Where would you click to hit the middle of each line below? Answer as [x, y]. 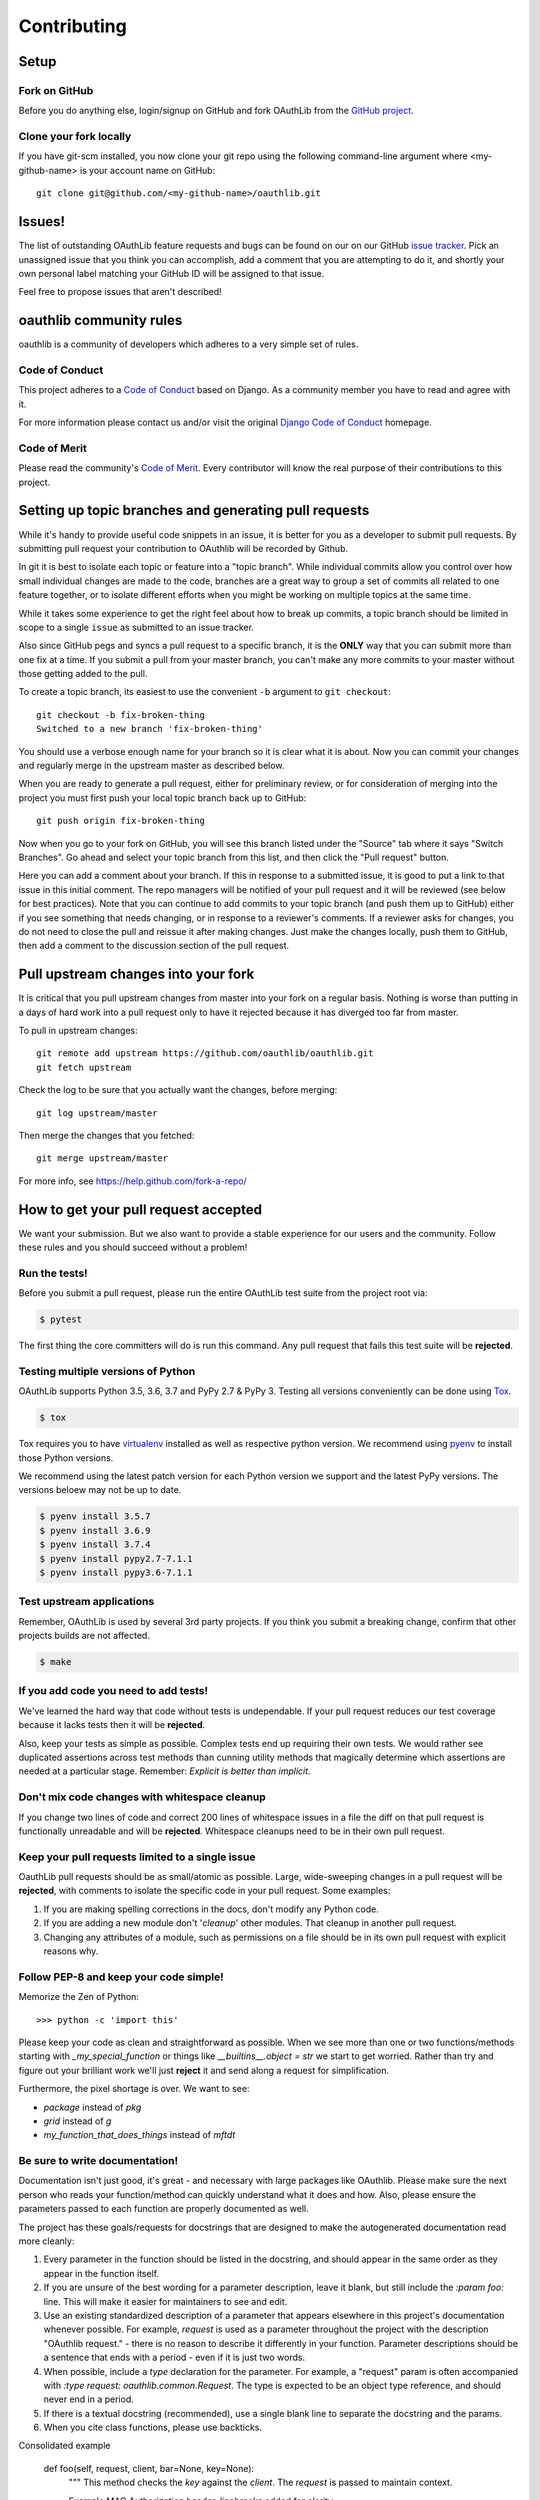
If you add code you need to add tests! [113, 1691]
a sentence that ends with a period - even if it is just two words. [174, 2357]
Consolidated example [64, 2446]
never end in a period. [88, 2399]
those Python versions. [66, 1457]
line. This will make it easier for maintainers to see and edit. [165, 2301]
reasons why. [71, 1951]
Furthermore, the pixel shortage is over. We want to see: [134, 2089]
